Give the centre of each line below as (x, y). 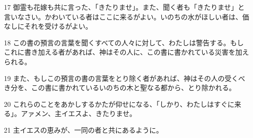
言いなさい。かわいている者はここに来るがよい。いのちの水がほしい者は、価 (126, 16)
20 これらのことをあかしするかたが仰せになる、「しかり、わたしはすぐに (119, 104)
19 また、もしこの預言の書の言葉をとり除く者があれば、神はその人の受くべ (125, 78)
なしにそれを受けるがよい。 (48, 26)
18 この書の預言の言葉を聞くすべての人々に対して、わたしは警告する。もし (124, 42)
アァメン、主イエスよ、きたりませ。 (78, 113)
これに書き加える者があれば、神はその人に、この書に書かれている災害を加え (126, 52)
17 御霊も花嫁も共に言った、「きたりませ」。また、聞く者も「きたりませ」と (124, 7)
